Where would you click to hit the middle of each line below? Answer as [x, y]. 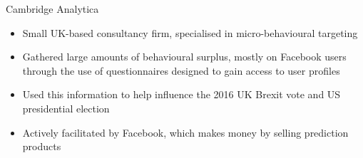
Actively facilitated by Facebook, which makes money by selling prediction [185, 132]
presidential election [66, 108]
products [42, 146]
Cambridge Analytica [52, 9]
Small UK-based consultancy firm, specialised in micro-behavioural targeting [190, 32]
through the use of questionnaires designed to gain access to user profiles [181, 70]
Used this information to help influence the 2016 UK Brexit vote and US [181, 94]
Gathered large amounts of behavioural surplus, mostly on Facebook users [184, 57]
